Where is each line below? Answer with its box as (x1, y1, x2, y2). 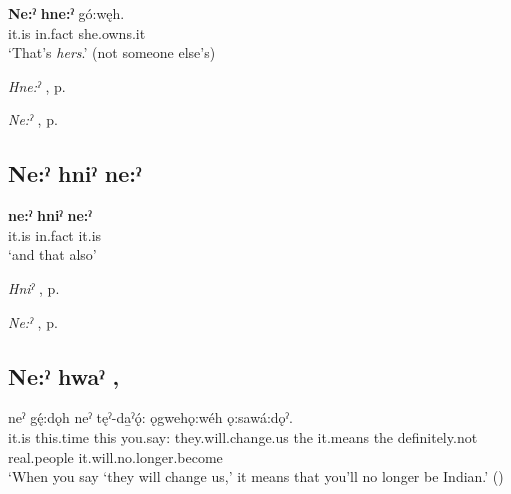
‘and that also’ (8, 244, 97, 265)
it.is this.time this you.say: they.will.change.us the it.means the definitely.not (8, 426, 478, 447)
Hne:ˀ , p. (8, 75, 66, 96)
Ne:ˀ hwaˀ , (8, 360, 120, 391)
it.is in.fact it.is (8, 224, 102, 245)
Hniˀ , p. (8, 277, 60, 298)
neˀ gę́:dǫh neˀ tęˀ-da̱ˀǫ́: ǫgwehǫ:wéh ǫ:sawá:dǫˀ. (8, 407, 293, 428)
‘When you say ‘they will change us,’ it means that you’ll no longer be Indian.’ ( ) (8, 466, 504, 487)
